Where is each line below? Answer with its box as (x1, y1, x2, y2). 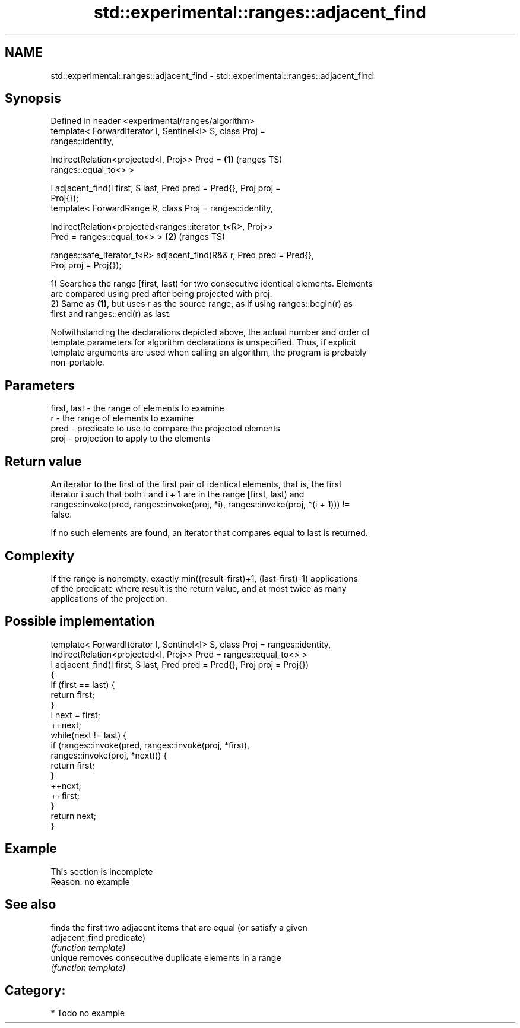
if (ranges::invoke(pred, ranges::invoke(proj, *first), (50, 740, 250, 750)
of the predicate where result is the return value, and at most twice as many (50, 583, 347, 594)
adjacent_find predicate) (50, 932, 146, 943)
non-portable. (50, 357, 104, 368)
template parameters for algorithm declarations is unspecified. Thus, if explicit (50, 337, 356, 348)
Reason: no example (50, 876, 130, 887)
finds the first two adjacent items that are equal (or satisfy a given (50, 922, 307, 932)
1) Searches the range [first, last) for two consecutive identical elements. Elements (50, 278, 373, 289)
